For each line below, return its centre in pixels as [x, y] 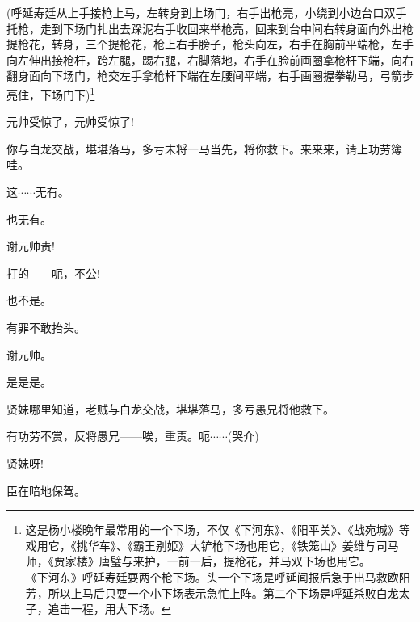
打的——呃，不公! [53, 273]
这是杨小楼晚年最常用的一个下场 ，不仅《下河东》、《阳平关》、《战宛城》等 [218, 530]
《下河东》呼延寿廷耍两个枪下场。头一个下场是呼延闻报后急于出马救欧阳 [218, 576]
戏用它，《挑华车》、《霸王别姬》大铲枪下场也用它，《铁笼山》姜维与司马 [212, 545]
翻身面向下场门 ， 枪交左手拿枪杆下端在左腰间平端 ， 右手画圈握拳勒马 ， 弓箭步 [210, 76]
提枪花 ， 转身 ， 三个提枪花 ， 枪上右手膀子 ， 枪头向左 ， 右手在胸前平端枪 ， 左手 [210, 44]
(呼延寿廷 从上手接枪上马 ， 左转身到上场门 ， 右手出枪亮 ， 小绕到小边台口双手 [207, 12]
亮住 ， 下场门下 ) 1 [51, 93]
